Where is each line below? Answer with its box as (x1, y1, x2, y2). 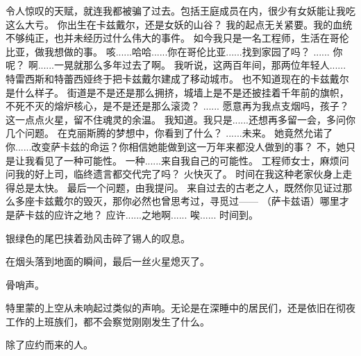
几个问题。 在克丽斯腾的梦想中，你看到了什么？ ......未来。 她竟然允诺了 (6, 126, 333, 140)
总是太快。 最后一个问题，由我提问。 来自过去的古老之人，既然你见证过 (15, 180, 343, 194)
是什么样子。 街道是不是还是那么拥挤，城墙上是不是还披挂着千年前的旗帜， (6, 85, 349, 99)
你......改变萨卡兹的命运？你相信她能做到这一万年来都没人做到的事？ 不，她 (6, 139, 346, 153)
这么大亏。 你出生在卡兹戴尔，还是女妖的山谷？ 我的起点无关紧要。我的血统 (6, 17, 353, 31)
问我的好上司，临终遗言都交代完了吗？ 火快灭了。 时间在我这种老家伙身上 (6, 167, 343, 181)
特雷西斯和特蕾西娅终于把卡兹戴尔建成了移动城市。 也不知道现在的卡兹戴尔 (6, 71, 349, 85)
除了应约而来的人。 (6, 337, 93, 352)
